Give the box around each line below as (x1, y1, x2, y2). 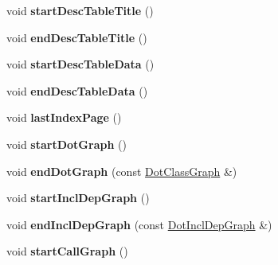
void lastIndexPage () (6, 109, 122, 126)
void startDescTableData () (6, 56, 155, 72)
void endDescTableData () (6, 82, 148, 99)
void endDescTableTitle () (6, 29, 147, 45)
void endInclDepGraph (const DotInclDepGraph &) (6, 216, 272, 232)
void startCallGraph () (6, 243, 128, 259)
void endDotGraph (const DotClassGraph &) (6, 162, 237, 179)
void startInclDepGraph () (6, 189, 150, 206)
